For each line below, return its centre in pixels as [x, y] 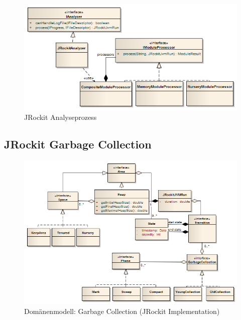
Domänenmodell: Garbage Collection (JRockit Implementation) [122, 311]
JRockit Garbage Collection [78, 144]
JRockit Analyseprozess [61, 117]
